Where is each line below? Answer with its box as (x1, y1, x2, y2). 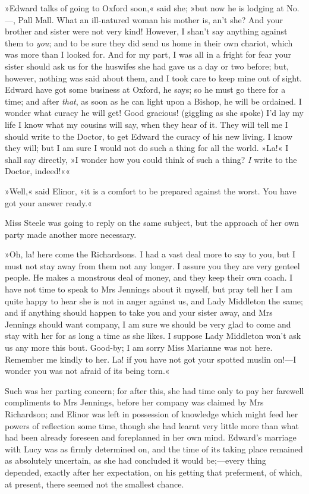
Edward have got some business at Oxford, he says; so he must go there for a (5, 83, 286, 96)
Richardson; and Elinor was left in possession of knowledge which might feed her (5, 408, 298, 420)
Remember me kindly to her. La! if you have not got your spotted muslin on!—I (5, 353, 297, 365)
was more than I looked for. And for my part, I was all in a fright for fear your (5, 48, 291, 61)
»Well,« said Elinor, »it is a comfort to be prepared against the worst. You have (5, 184, 297, 197)
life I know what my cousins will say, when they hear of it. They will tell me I (5, 118, 288, 130)
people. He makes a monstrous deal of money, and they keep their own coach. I (5, 271, 293, 284)
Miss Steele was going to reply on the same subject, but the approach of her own (5, 216, 299, 229)
